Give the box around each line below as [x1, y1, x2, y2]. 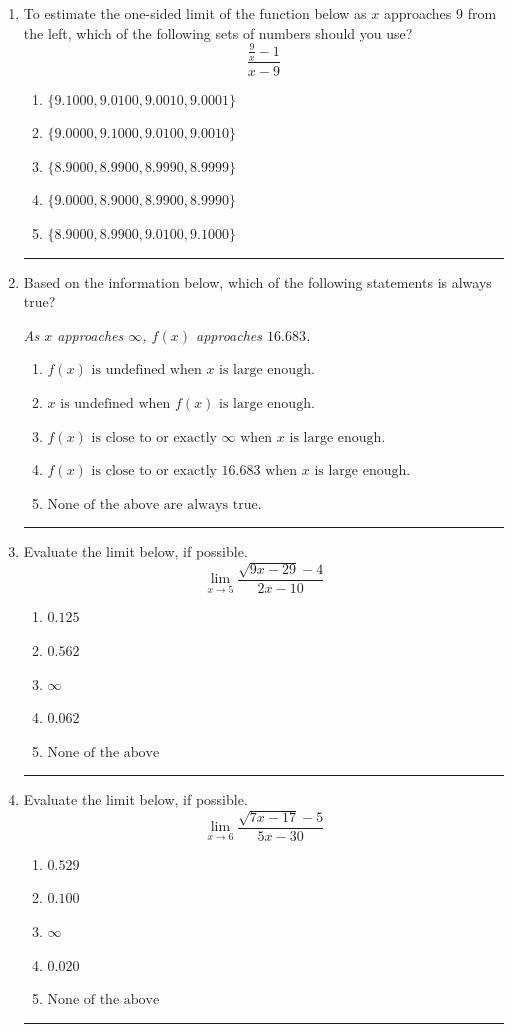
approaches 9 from [383, 3, 497, 23]
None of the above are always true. [47, 497, 262, 512]
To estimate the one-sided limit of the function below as [23, 3, 367, 23]
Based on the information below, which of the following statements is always [23, 271, 492, 292]
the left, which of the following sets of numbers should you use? [23, 22, 413, 43]
